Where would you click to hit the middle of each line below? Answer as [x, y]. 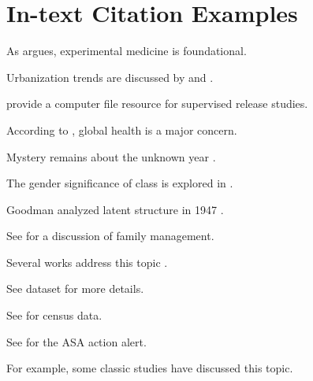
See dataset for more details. [75, 289]
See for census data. [54, 315]
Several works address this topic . [87, 262]
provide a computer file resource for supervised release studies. [157, 104]
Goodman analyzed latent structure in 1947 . [115, 209]
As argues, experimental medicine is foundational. [127, 51]
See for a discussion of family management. [110, 236]
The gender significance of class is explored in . [120, 183]
